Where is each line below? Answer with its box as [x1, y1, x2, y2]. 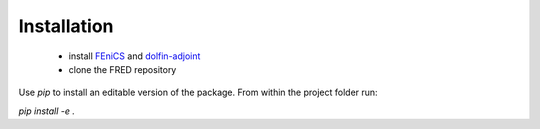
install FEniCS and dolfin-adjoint [68, 50, 201, 62]
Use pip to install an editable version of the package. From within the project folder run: [18, 86, 379, 99]
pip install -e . [18, 105, 75, 117]
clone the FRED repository [68, 63, 177, 75]
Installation [18, 15, 114, 37]
